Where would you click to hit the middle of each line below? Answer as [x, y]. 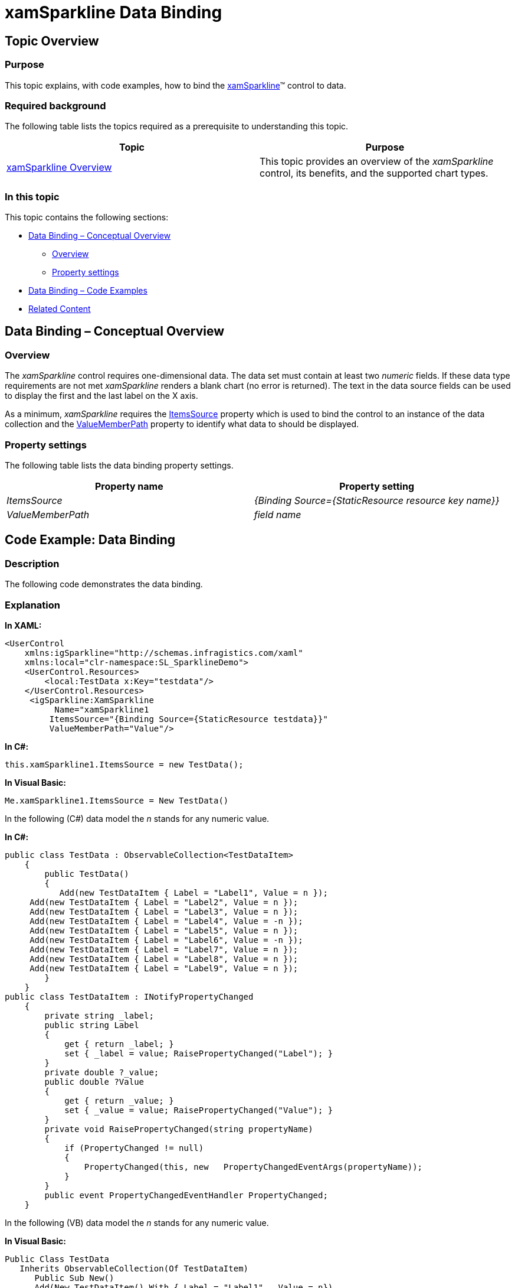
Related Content [60, 309]
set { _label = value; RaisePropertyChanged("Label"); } [199, 1053]
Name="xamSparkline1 [102, 709]
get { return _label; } [119, 1044]
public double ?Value [94, 1082]
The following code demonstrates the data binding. [104, 584]
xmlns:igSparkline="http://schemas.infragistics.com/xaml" [164, 653]
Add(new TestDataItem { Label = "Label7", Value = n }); [164, 949]
